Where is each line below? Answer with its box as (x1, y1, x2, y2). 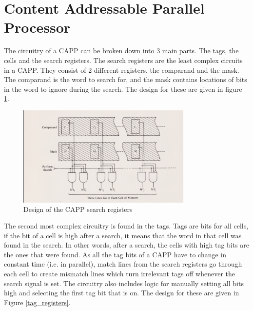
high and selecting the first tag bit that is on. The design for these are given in (4, 288, 239, 298)
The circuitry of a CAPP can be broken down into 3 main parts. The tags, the (4, 45, 239, 56)
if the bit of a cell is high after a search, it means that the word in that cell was (4, 230, 242, 240)
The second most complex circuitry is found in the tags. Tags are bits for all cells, (4, 221, 249, 231)
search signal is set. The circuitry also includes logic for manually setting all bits (4, 278, 244, 288)
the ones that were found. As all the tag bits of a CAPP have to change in (4, 249, 227, 259)
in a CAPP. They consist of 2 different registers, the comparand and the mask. (4, 64, 239, 75)
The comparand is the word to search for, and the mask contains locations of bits (4, 74, 247, 84)
